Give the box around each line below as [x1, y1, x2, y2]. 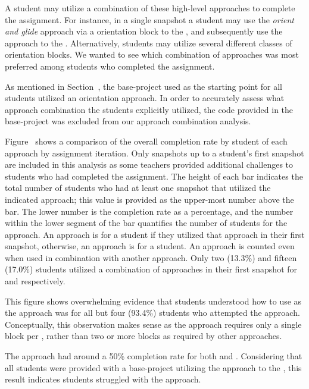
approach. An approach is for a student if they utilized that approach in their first [5, 228, 305, 240]
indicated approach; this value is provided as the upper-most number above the [5, 193, 294, 205]
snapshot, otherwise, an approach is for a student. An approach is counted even [5, 240, 295, 252]
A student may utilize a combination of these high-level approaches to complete [5, 2, 295, 14]
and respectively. [5, 275, 65, 287]
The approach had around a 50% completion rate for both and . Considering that [5, 350, 302, 362]
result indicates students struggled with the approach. [5, 373, 201, 385]
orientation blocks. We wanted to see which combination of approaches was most [5, 48, 299, 61]
